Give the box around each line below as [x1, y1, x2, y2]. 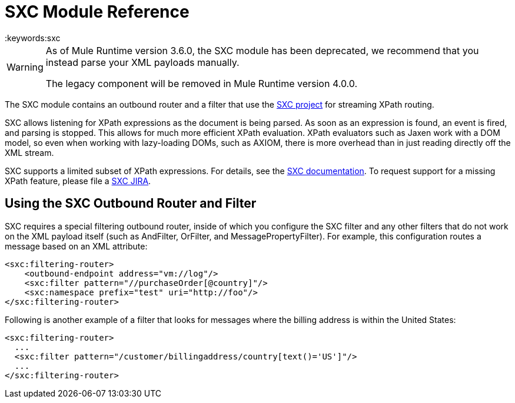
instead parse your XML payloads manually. [45, 56, 240, 68]
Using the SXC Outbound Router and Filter [5, 196, 257, 211]
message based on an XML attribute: [5, 241, 148, 251]
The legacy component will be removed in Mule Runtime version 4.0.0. [45, 77, 358, 89]
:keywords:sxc [5, 32, 61, 43]
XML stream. [5, 147, 54, 158]
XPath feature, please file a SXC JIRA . [5, 175, 151, 186]
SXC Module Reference [5, 2, 190, 22]
